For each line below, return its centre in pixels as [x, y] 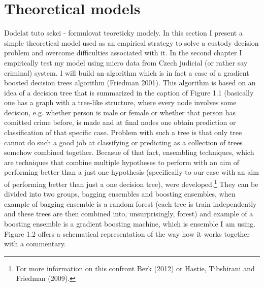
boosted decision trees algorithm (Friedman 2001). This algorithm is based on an [130, 83]
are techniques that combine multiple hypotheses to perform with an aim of [122, 162]
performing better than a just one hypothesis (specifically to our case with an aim [131, 172]
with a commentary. [35, 244]
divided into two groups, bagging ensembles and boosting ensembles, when [120, 194]
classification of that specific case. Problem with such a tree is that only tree [123, 132]
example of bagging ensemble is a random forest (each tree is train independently [130, 203]
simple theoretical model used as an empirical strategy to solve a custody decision [131, 42]
